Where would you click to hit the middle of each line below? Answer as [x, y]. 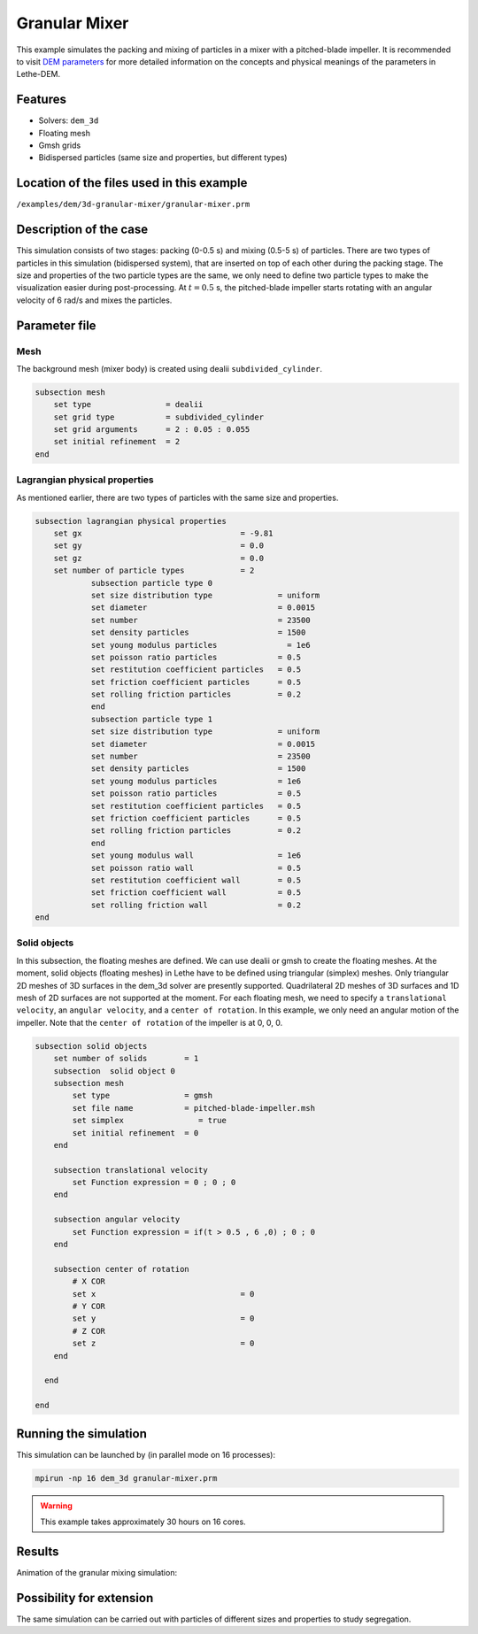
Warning [56, 1506]
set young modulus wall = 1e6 [196, 856]
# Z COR [89, 1331]
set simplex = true [150, 1121]
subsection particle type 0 [151, 583]
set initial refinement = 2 [117, 442]
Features [41, 100]
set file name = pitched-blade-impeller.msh [194, 1108]
